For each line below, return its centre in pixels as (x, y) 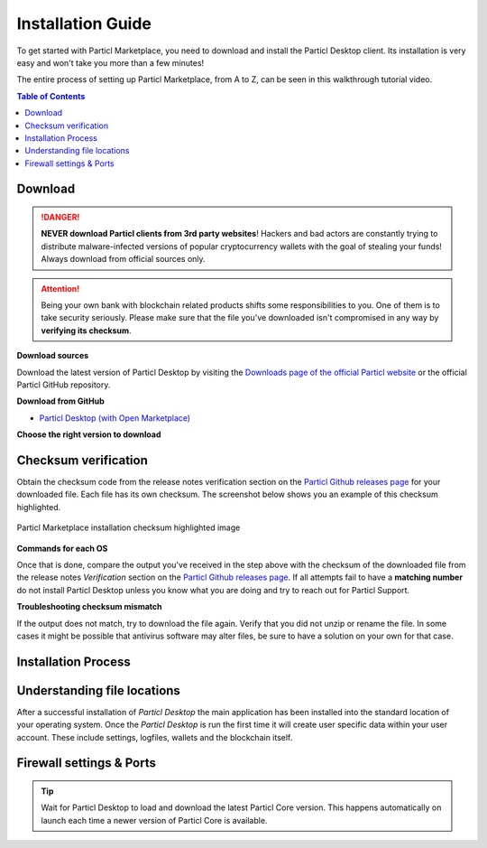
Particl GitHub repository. (64, 385)
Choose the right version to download (89, 434)
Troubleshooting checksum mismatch (89, 607)
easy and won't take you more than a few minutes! (110, 62)
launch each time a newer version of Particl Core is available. (154, 820)
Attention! (60, 288)
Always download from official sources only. (124, 259)
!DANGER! (60, 218)
